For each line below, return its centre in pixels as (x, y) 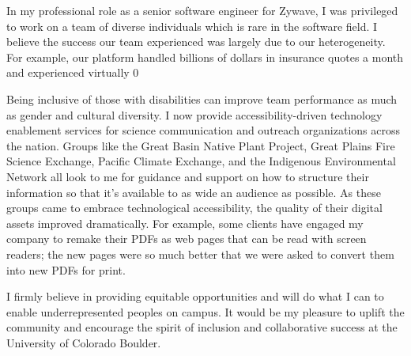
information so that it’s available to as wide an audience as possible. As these (194, 192)
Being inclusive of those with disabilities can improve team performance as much (202, 98)
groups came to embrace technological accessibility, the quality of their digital (194, 208)
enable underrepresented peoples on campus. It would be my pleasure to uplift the (205, 311)
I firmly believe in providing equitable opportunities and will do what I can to (195, 296)
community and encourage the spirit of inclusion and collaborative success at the (202, 327)
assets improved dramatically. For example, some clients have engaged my (185, 223)
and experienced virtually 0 (73, 72)
